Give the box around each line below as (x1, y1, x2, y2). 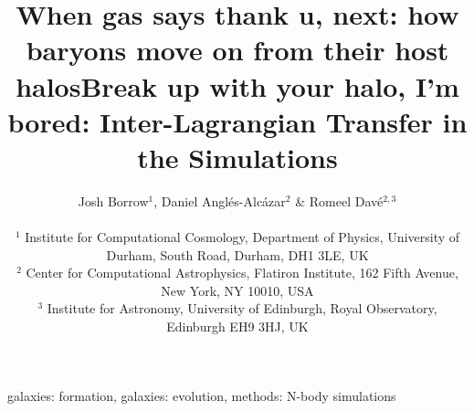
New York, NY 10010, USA (161, 280, 314, 300)
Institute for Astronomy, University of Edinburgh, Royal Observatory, (47, 299, 437, 318)
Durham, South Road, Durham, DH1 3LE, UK (106, 245, 369, 264)
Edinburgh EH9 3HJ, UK (166, 317, 309, 336)
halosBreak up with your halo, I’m (16, 67, 459, 104)
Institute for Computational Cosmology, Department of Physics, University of (25, 227, 460, 247)
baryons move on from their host (26, 31, 449, 68)
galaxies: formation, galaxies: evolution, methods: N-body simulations (7, 385, 396, 405)
